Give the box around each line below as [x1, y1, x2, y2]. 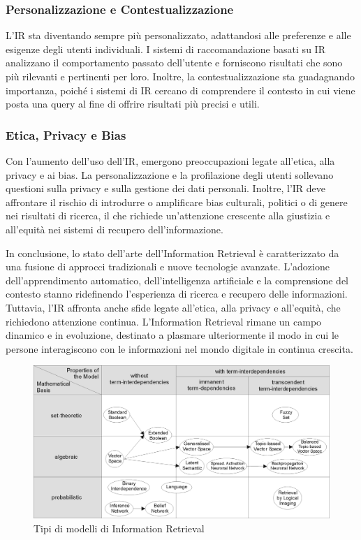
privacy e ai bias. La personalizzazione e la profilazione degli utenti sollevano [6, 167, 334, 182]
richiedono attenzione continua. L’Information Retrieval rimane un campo [6, 314, 322, 328]
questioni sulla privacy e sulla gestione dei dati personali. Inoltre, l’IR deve [6, 181, 326, 196]
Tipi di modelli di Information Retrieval [34, 520, 205, 535]
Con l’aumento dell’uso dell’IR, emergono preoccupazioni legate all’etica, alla [6, 154, 335, 168]
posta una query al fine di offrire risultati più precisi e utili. [6, 96, 260, 111]
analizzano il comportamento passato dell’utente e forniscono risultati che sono [6, 55, 343, 70]
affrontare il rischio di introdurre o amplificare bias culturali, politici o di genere [6, 194, 348, 209]
